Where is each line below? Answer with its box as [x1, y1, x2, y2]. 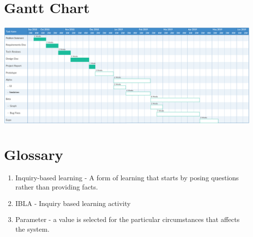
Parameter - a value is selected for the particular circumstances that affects [15, 214, 240, 224]
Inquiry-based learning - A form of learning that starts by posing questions [15, 172, 239, 182]
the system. [15, 224, 50, 234]
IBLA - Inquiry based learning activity [15, 198, 131, 208]
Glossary [4, 144, 63, 164]
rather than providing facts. [15, 182, 98, 192]
